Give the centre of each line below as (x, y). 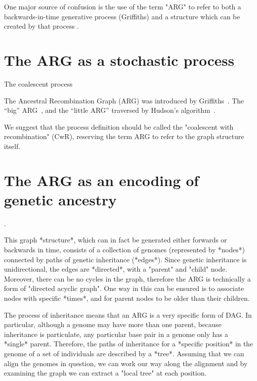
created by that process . (42, 26)
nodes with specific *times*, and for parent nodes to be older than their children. (127, 298)
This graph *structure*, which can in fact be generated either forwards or (116, 240)
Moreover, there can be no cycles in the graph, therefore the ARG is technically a (128, 278)
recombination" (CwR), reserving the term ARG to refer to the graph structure (124, 136)
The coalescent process (38, 83)
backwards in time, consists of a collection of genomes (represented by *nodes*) (125, 249)
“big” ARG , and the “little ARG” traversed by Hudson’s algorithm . (110, 110)
